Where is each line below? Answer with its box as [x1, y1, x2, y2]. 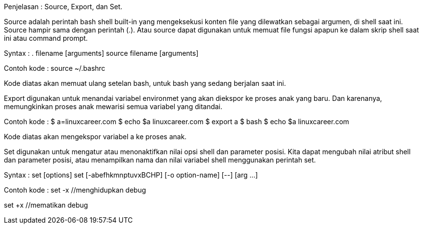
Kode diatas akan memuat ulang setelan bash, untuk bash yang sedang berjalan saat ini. [4, 79, 286, 87]
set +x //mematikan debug [4, 201, 88, 209]
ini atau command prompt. [4, 34, 88, 42]
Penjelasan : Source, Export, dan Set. [4, 2, 122, 11]
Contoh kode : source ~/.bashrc [4, 64, 105, 72]
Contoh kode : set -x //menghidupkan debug [4, 186, 146, 194]
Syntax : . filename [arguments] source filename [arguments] [4, 49, 199, 57]
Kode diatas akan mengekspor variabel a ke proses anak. [4, 132, 187, 141]
